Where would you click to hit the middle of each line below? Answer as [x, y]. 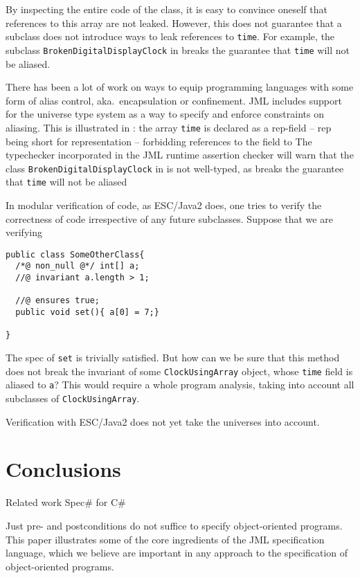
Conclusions [63, 469]
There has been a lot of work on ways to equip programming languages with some [180, 87]
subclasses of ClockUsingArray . [73, 398]
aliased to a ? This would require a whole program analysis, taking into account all [180, 385]
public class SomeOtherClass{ [75, 254]
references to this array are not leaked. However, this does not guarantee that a [174, 22]
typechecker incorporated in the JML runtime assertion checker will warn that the [180, 155]
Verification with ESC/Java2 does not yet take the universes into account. [163, 421]
